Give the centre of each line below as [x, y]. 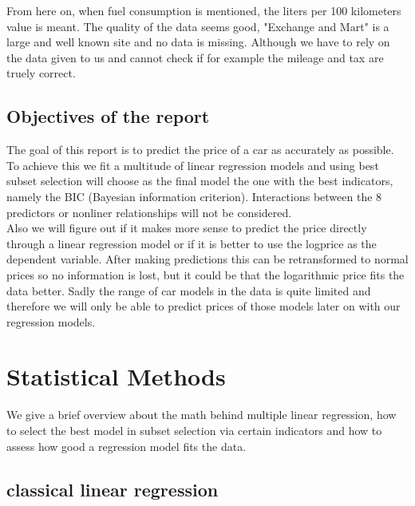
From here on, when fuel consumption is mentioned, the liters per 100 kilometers [204, 10]
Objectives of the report [108, 116]
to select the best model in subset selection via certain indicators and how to [194, 431]
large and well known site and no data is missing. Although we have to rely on [198, 42]
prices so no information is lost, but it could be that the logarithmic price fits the [206, 274]
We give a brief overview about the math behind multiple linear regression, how [202, 415]
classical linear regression [113, 489]
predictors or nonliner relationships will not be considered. [149, 212]
